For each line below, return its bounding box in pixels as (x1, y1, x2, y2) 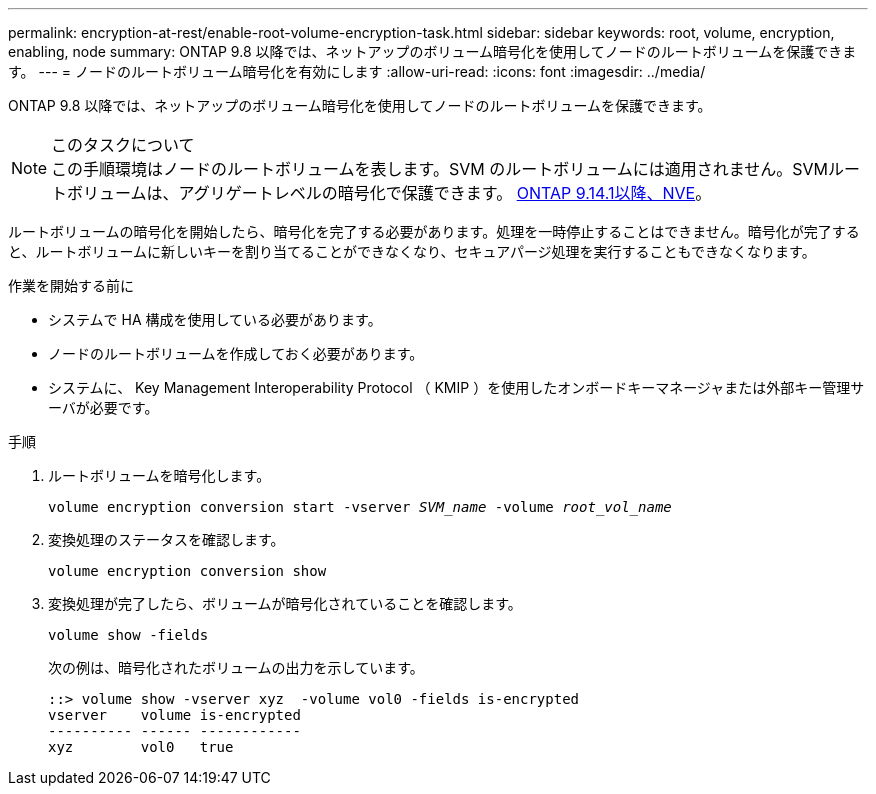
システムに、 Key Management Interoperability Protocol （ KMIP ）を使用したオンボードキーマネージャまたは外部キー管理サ (48, 379, 865, 396)
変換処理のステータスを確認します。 (48, 531, 285, 548)
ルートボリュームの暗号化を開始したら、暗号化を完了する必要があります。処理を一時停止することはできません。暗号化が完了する (8, 223, 860, 240)
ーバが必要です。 (48, 399, 159, 416)
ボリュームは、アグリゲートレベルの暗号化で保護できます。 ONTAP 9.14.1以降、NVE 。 (67, 183, 712, 203)
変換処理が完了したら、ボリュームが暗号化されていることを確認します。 (48, 595, 522, 612)
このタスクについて (51, 135, 195, 155)
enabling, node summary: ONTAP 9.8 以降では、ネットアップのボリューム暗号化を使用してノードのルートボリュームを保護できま (8, 43, 857, 60)
